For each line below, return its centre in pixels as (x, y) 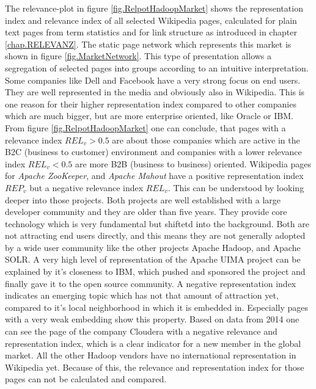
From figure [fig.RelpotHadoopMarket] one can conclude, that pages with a (145, 127)
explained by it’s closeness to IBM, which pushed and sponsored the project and (155, 271)
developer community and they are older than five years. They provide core (146, 212)
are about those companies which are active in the (206, 140)
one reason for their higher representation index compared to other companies (151, 104)
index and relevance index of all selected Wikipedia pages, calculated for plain (151, 20)
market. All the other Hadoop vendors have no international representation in (151, 355)
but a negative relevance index (86, 187)
